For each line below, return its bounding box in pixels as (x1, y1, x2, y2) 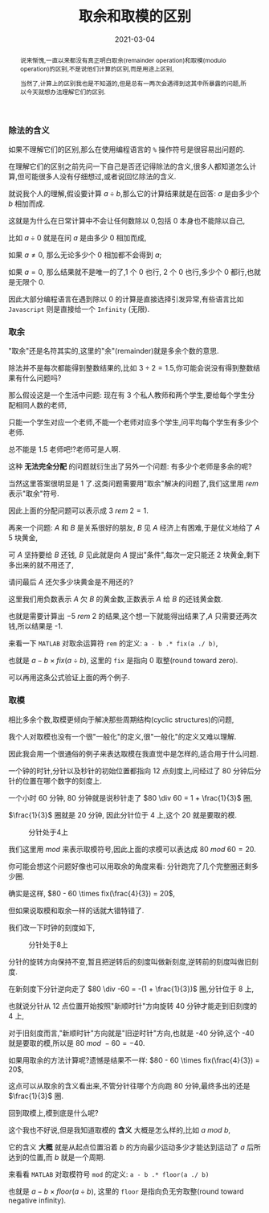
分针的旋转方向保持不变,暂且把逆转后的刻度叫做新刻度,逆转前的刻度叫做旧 (8, 957, 252, 966)
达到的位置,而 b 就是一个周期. (8, 1152, 106, 1162)
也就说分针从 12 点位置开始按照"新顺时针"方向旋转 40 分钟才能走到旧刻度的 (8, 1001, 257, 1010)
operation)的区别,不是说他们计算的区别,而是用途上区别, (19, 64, 174, 73)
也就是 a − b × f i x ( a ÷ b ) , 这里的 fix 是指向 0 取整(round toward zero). (8, 656, 238, 666)
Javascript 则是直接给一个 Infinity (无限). (8, 305, 150, 313)
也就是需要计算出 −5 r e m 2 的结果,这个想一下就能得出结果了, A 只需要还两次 (8, 612, 257, 621)
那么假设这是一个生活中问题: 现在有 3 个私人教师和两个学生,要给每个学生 (8, 391, 248, 400)
